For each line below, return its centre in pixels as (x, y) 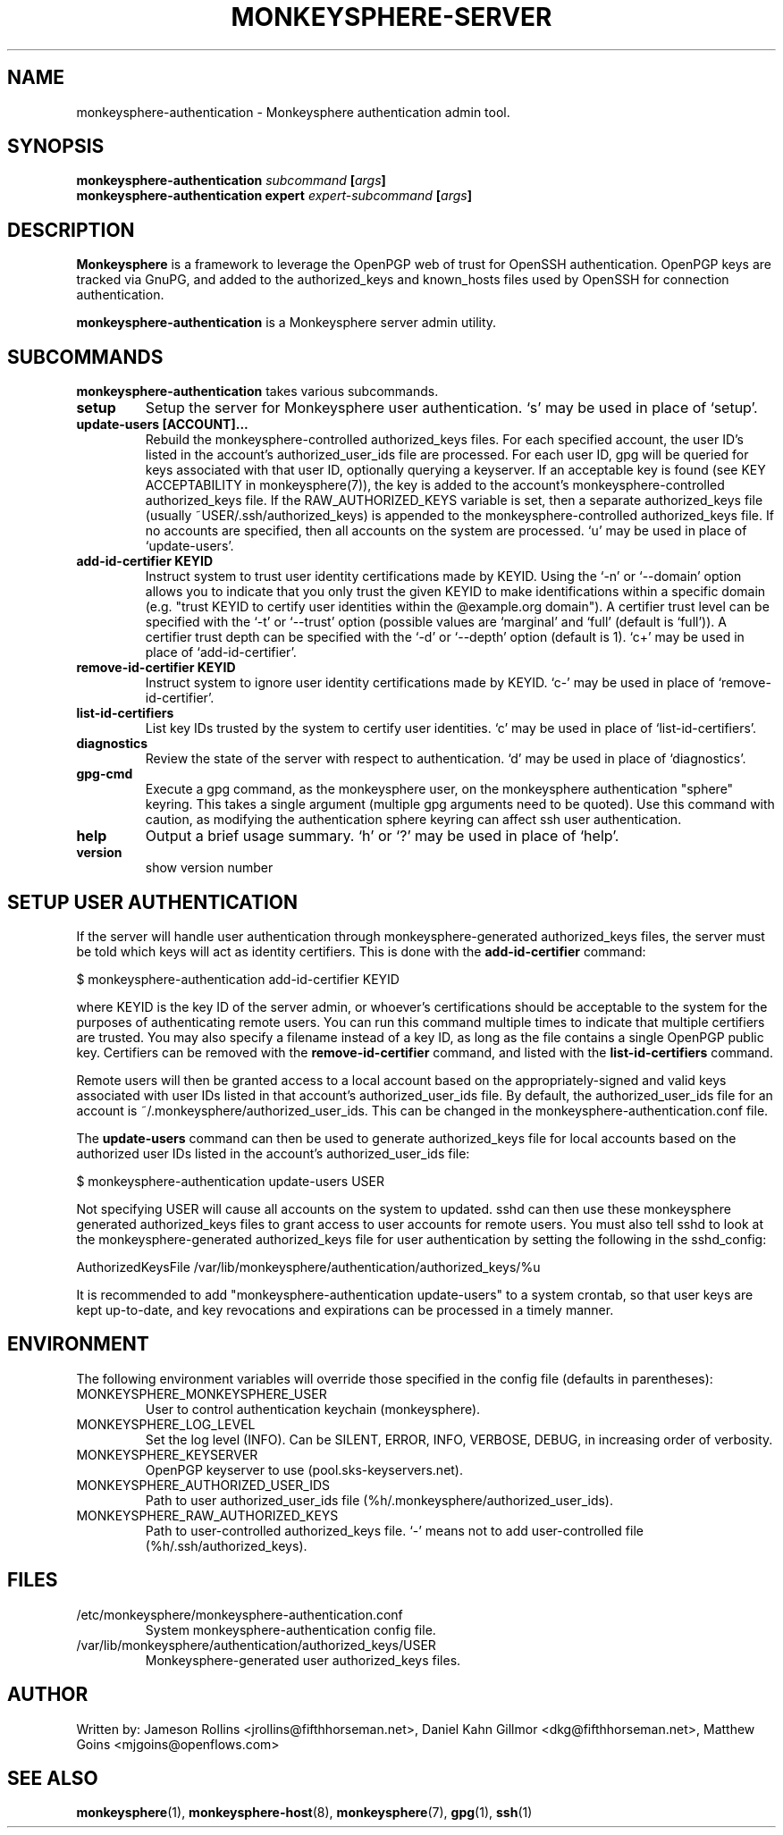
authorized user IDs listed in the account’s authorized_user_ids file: (273, 1153)
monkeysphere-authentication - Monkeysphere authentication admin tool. (293, 112)
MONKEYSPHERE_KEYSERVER (167, 1454)
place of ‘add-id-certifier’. (221, 652)
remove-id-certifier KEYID (156, 668)
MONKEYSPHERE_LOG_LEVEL (166, 1424)
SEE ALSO (53, 1778)
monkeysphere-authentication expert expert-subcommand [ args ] (274, 196)
